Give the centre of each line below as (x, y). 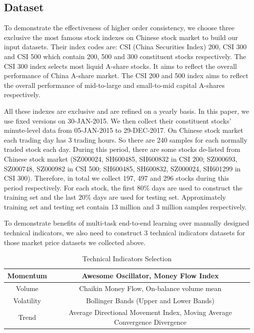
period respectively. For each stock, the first (69, 187)
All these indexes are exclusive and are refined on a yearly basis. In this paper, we (127, 111)
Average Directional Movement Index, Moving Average (150, 312)
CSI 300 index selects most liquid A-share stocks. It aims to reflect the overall (120, 66)
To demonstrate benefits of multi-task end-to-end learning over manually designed (127, 223)
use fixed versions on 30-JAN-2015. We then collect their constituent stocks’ (118, 120)
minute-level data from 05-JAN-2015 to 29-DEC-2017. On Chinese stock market (124, 130)
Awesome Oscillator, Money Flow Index (150, 275)
